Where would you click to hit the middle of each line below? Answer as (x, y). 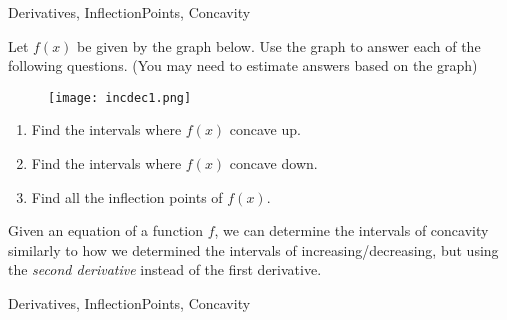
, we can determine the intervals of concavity (351, 230)
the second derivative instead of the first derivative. (165, 269)
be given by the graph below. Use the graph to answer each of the (279, 45)
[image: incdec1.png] (120, 97)
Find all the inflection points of (127, 196)
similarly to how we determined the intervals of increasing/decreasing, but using (253, 249)
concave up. (265, 129)
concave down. (273, 163)
